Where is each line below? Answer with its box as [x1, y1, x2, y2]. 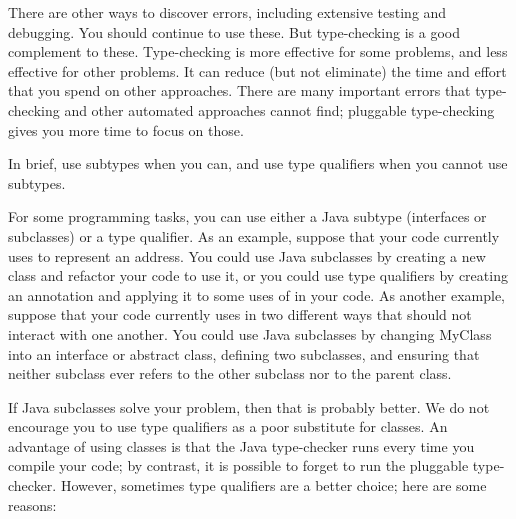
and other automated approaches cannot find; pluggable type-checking [64, 99, 495, 120]
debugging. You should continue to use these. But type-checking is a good [8, 21, 461, 42]
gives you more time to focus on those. [8, 119, 244, 140]
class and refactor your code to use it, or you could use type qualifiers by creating [8, 265, 508, 286]
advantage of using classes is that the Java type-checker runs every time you [8, 435, 475, 456]
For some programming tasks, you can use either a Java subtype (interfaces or [8, 206, 487, 227]
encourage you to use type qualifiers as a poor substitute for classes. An [8, 416, 448, 437]
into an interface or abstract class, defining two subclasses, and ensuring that [8, 343, 480, 364]
